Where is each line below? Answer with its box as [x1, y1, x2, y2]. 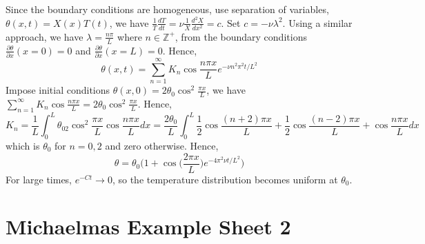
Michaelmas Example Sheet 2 [6, 212, 291, 241]
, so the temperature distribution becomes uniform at [112, 172, 338, 186]
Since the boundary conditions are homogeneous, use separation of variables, [6, 2, 329, 16]
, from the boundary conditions [175, 29, 307, 43]
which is [6, 139, 40, 152]
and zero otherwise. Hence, [105, 139, 219, 152]
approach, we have [6, 29, 83, 43]
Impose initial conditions [6, 83, 110, 97]
